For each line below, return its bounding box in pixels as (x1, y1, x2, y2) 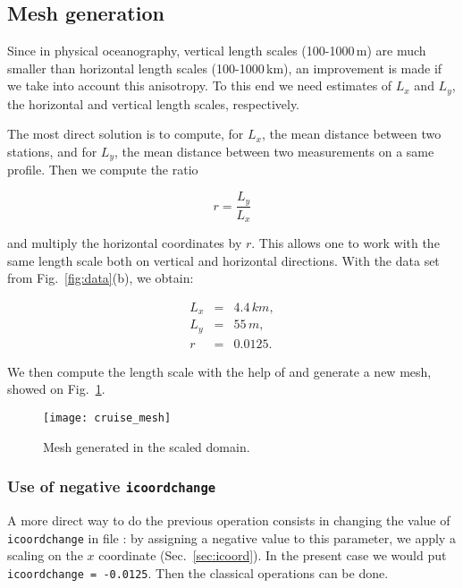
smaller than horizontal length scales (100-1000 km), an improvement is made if (7, 58, 442, 77)
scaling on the (7, 546, 83, 565)
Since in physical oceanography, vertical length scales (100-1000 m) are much (7, 41, 426, 60)
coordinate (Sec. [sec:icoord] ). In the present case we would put (98, 546, 447, 565)
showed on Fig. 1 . (7, 379, 105, 398)
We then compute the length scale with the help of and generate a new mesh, (7, 362, 432, 380)
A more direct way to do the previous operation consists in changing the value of (7, 511, 450, 530)
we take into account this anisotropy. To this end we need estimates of (7, 76, 392, 95)
